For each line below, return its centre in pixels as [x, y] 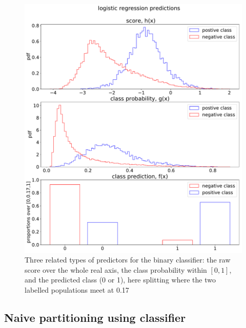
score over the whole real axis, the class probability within [116, 269]
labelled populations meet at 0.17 [77, 290]
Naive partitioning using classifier [95, 317]
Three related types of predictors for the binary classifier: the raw [128, 260]
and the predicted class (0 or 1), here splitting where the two [120, 280]
